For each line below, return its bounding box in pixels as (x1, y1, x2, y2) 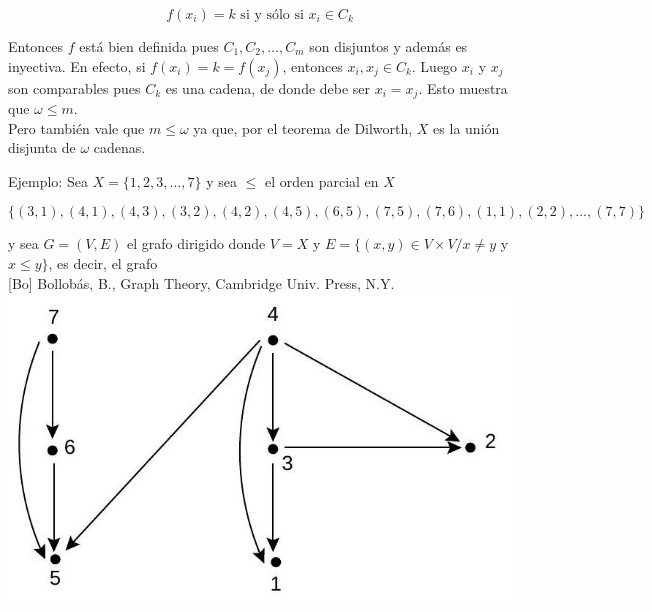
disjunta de (8, 137, 76, 158)
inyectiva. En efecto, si (8, 55, 146, 76)
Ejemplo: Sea (8, 170, 88, 191)
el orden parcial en (264, 170, 379, 191)
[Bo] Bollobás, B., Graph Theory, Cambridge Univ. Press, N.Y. (8, 272, 395, 293)
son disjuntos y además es (309, 36, 468, 56)
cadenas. (93, 137, 146, 158)
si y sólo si (240, 8, 304, 22)
